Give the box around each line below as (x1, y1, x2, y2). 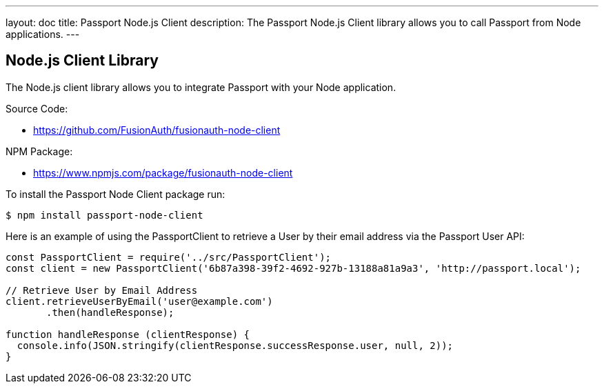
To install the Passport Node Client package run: (6, 188, 225, 200)
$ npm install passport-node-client (6, 209, 203, 221)
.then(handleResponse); (46, 306, 174, 318)
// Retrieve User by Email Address (6, 284, 198, 296)
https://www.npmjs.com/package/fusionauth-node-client (33, 166, 293, 179)
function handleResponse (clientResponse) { (6, 328, 250, 340)
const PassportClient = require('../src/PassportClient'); (6, 251, 332, 263)
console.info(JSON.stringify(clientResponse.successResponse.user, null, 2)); (17, 339, 454, 351)
